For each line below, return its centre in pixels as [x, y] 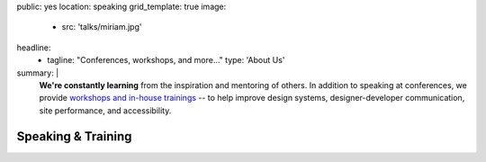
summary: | [38, 73]
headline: [34, 47]
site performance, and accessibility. [105, 110]
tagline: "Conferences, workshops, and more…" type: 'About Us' [166, 60]
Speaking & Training [74, 136]
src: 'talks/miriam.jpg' [102, 27]
